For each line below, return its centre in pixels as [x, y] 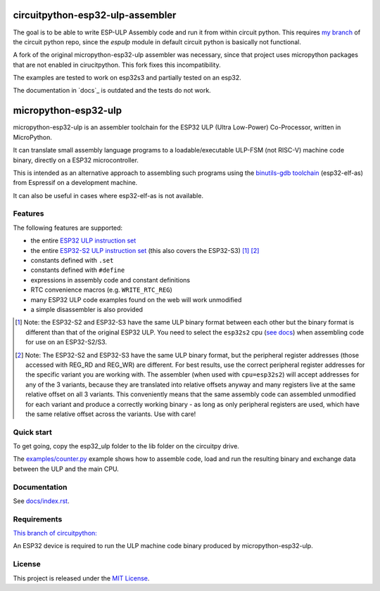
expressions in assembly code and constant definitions [110, 280]
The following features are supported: [68, 228]
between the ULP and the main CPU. [66, 469]
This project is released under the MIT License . [81, 578]
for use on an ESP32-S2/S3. [66, 342]
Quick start [33, 432]
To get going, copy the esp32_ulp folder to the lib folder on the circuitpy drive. [126, 446]
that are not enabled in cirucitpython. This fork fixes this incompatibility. [117, 65]
